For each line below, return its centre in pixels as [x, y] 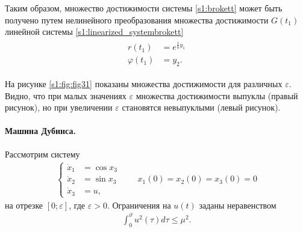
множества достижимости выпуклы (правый [217, 95]
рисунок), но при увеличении [59, 107]
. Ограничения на [139, 205]
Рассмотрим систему [42, 154]
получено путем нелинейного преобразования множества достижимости [137, 20]
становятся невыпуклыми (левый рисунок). [201, 107]
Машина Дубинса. [40, 131]
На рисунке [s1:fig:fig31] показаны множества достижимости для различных [144, 83]
